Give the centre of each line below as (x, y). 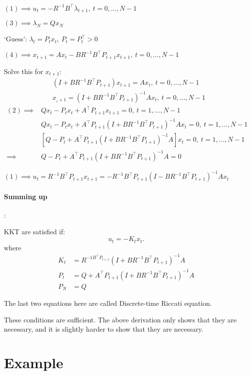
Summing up (26, 197)
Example (34, 362)
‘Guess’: (16, 39)
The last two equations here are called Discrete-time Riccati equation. (108, 303)
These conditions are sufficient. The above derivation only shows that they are (120, 319)
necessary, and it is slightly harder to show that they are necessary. (104, 329)
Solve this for (24, 71)
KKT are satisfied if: (34, 231)
